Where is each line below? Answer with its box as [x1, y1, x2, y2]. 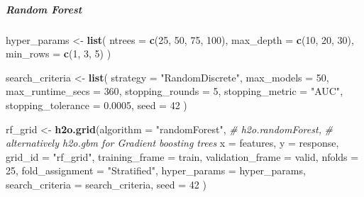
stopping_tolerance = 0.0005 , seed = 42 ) [6, 97, 187, 112]
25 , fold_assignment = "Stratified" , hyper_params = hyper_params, [6, 163, 306, 178]
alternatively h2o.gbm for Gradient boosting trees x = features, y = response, [6, 135, 339, 150]
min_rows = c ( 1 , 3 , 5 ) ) [6, 46, 111, 61]
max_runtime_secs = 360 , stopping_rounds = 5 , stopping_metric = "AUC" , [6, 84, 343, 98]
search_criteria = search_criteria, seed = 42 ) [6, 176, 206, 191]
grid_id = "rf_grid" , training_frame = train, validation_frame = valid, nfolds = [6, 149, 359, 164]
